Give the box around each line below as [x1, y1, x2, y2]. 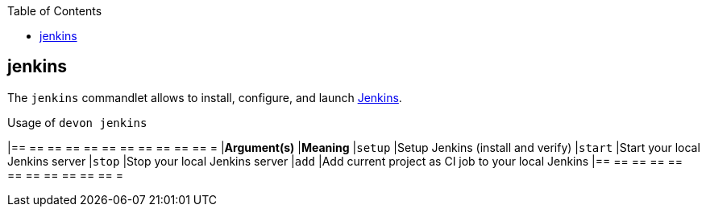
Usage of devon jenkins [7, 115, 147, 129]
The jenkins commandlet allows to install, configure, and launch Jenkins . [7, 90, 402, 104]
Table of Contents [7, 4, 102, 18]
